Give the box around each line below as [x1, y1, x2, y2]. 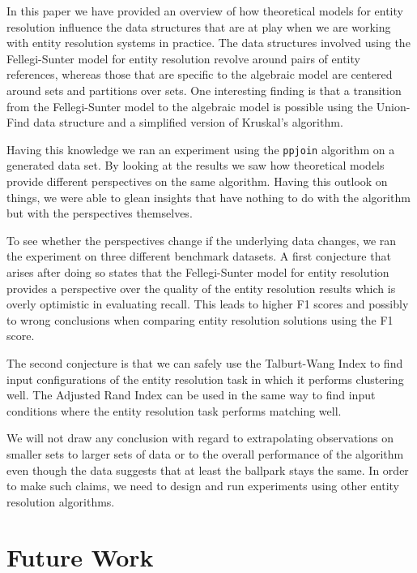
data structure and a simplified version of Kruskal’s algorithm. [33, 114, 343, 131]
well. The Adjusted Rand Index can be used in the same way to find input [6, 386, 376, 403]
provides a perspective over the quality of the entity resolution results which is [6, 279, 396, 296]
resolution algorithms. [6, 493, 115, 510]
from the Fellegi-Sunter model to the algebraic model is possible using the [6, 97, 373, 114]
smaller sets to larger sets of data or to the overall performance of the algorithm [6, 445, 404, 462]
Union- [376, 97, 411, 114]
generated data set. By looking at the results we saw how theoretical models [6, 157, 385, 174]
